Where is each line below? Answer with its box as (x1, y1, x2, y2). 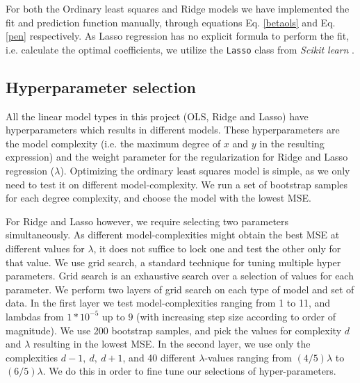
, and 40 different (122, 350, 196, 364)
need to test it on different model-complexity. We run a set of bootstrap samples (6, 177, 348, 191)
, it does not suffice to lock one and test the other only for (93, 241, 341, 255)
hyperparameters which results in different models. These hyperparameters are (6, 122, 340, 137)
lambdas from (6, 309, 64, 323)
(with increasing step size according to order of (136, 309, 336, 323)
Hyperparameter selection (6, 76, 196, 97)
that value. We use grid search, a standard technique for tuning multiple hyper (6, 254, 341, 269)
